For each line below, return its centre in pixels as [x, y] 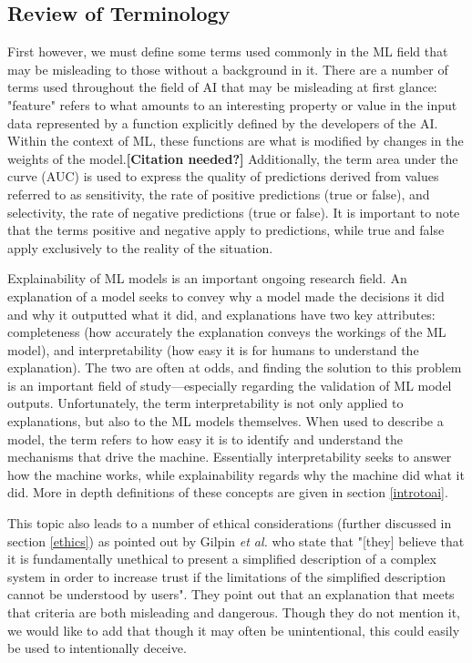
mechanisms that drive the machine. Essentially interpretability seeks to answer [230, 457]
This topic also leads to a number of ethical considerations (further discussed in [230, 523]
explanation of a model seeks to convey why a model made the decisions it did [226, 296]
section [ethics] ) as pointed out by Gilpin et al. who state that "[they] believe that [236, 541]
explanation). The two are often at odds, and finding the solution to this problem [235, 367]
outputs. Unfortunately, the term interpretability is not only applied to [205, 403]
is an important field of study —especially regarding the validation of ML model [230, 385]
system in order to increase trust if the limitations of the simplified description [227, 576]
